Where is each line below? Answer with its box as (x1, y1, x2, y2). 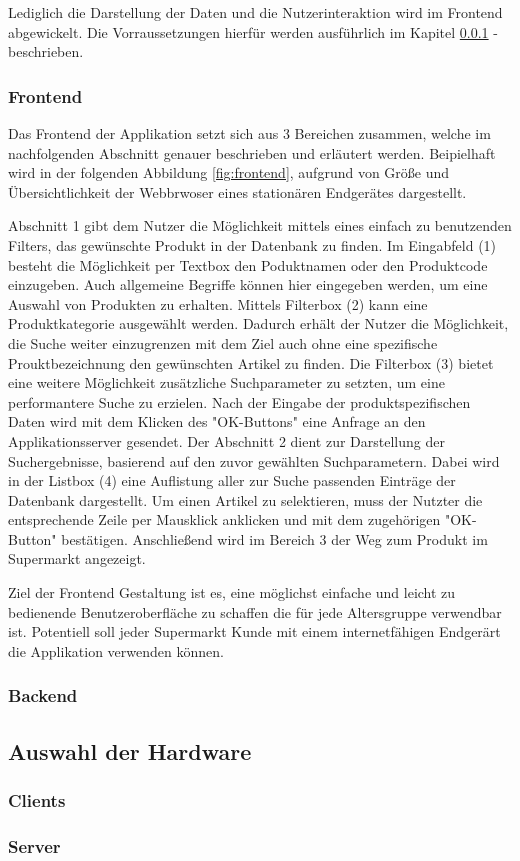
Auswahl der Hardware (8, 735, 252, 766)
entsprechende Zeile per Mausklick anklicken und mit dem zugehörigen (8, 509, 441, 530)
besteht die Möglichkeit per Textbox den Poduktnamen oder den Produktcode (8, 254, 488, 275)
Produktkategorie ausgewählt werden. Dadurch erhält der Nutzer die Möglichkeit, (8, 313, 509, 334)
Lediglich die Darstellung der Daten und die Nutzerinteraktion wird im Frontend (8, 2, 503, 22)
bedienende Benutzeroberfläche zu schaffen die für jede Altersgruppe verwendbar (8, 601, 502, 622)
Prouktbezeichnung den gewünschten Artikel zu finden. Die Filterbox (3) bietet (8, 352, 494, 373)
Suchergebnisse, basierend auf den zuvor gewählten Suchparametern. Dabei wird (8, 450, 500, 471)
